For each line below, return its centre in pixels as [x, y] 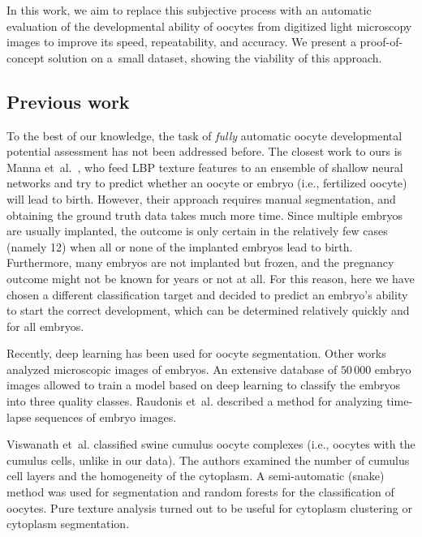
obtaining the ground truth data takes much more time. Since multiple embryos [205, 215]
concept [26, 57]
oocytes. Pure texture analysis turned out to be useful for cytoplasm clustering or [209, 507]
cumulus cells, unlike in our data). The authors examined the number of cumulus [208, 460]
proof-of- [381, 42]
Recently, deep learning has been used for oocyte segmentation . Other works [196, 353]
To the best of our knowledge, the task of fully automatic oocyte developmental [205, 135]
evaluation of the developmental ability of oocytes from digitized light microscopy [209, 26]
